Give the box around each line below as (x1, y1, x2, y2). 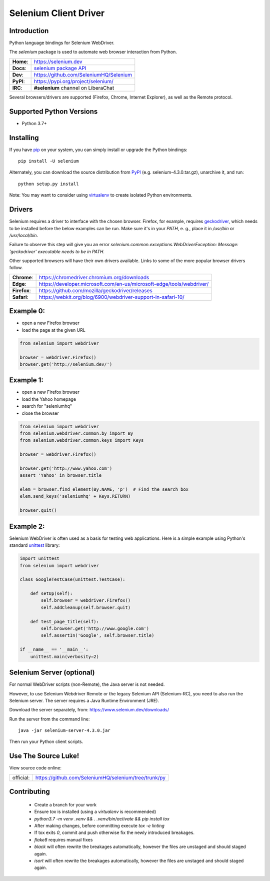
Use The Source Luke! (9, 752, 79, 760)
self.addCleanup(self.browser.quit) (40, 604, 131, 610)
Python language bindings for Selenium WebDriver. (9, 40, 114, 46)
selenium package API (33, 65, 87, 72)
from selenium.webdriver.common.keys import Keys (19, 438, 144, 443)
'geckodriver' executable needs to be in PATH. (9, 248, 105, 255)
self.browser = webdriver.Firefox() (40, 598, 131, 603)
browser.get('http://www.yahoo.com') (19, 465, 112, 471)
